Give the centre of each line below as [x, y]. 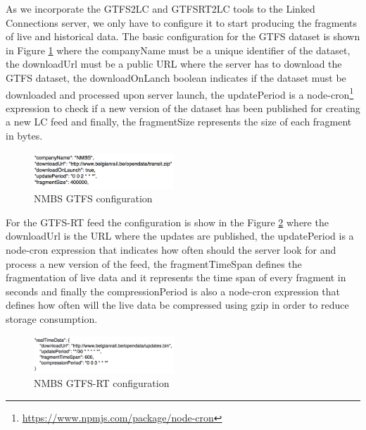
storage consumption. [52, 319]
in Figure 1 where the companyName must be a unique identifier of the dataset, [178, 50]
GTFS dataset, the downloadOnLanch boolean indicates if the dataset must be [176, 77]
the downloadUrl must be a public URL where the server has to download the [174, 64]
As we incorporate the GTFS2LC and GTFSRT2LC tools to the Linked [160, 8]
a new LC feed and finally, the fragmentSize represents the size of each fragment [179, 122]
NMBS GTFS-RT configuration [102, 383]
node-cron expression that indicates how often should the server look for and [171, 250]
